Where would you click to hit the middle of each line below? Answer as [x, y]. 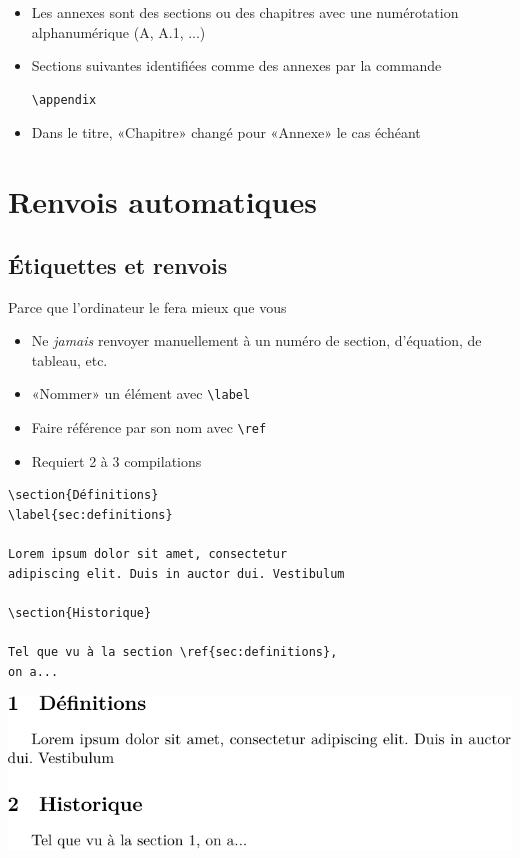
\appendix [64, 99]
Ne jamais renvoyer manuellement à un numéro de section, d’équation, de [256, 340]
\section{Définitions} [83, 495]
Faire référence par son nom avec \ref [149, 426]
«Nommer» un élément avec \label [141, 393]
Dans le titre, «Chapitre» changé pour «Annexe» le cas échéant [226, 132]
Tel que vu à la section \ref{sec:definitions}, [173, 651]
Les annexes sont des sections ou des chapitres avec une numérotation [245, 12]
